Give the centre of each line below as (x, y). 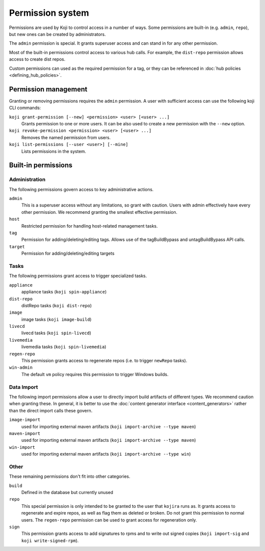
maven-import (25, 433)
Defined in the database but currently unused (67, 492)
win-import (22, 447)
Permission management (48, 89)
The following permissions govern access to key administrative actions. (81, 189)
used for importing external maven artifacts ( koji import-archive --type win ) (106, 454)
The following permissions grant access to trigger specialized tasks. (78, 276)
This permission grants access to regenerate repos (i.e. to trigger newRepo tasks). (104, 361)
